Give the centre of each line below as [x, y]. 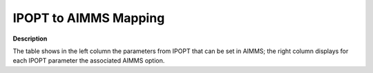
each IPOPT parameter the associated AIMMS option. [89, 61]
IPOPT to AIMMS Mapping [89, 18]
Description [30, 39]
